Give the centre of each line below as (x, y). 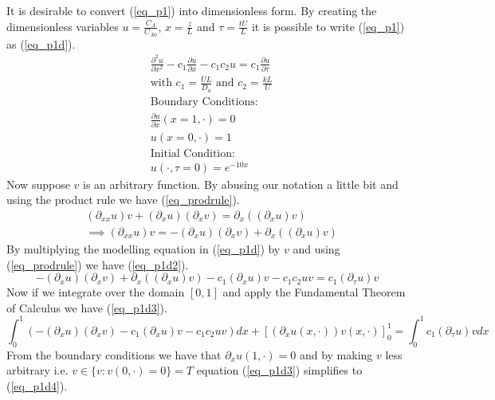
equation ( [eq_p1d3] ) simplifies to (279, 370)
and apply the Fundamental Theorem (314, 292)
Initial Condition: (192, 153)
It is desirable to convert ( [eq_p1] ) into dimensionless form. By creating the (192, 10)
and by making (336, 354)
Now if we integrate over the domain (96, 292)
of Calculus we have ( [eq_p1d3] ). (87, 307)
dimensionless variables (63, 26)
